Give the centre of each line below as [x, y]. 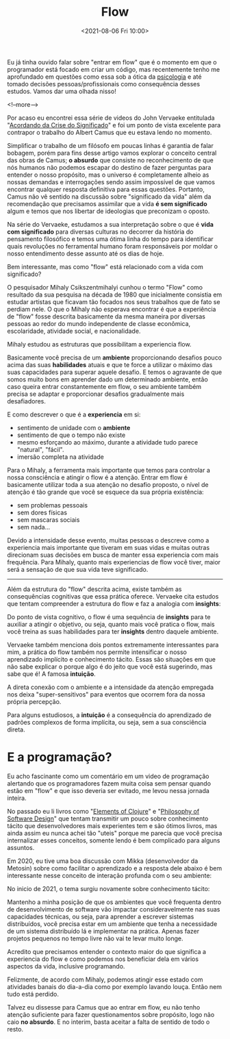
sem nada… [34, 527]
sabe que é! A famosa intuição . [51, 674]
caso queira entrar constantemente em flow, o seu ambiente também [104, 386]
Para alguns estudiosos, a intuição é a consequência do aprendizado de [110, 715]
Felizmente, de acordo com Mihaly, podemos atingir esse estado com [105, 979]
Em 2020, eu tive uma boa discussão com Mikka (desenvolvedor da [103, 861]
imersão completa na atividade [61, 457]
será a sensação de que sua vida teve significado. [78, 569]
